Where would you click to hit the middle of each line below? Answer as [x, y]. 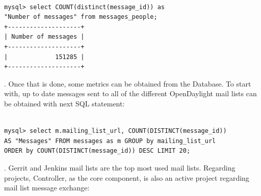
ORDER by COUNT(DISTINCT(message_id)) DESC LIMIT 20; [97, 151]
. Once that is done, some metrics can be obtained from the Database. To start [128, 83]
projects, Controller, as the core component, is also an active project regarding [127, 177]
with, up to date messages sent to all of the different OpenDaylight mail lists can [130, 93]
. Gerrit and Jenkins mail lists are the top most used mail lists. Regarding [120, 167]
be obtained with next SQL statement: [64, 103]
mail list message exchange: [47, 188]
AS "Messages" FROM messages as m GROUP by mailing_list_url [110, 141]
